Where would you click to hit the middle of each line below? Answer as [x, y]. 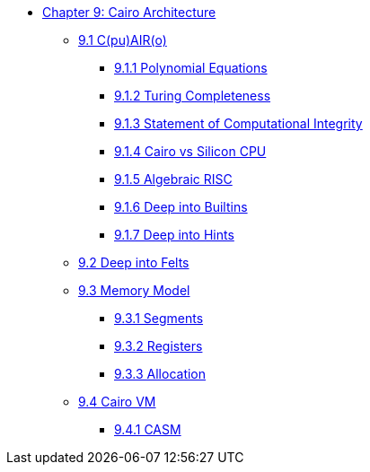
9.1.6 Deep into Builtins [181, 207]
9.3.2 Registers [159, 346]
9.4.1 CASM [148, 429]
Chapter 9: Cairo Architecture [129, 12]
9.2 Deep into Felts [134, 262]
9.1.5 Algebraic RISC [173, 179]
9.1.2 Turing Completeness [193, 96]
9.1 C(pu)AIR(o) [123, 40]
